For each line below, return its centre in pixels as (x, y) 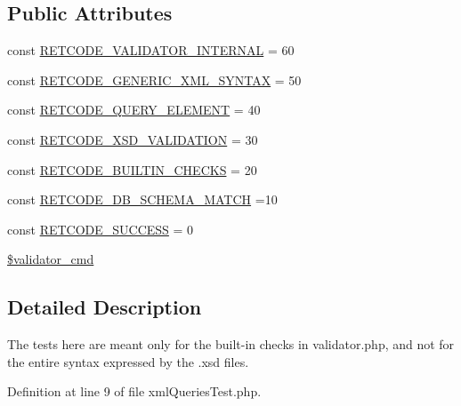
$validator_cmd (51, 259)
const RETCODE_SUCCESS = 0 (101, 229)
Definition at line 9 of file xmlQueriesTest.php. (134, 391)
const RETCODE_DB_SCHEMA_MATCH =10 (142, 199)
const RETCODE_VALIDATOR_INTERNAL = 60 (151, 50)
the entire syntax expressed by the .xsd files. (128, 361)
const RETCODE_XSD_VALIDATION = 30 (133, 139)
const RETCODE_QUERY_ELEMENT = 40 (134, 110)
